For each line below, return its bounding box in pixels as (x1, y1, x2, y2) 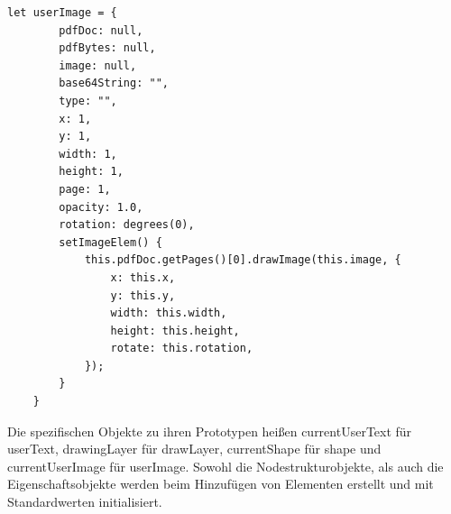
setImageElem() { (59, 235, 162, 249)
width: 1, (59, 147, 117, 161)
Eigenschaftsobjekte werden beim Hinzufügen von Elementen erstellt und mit (7, 474, 434, 493)
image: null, (59, 59, 137, 72)
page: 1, (59, 182, 111, 196)
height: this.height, (110, 324, 240, 337)
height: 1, (59, 165, 124, 179)
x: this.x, (110, 271, 176, 284)
